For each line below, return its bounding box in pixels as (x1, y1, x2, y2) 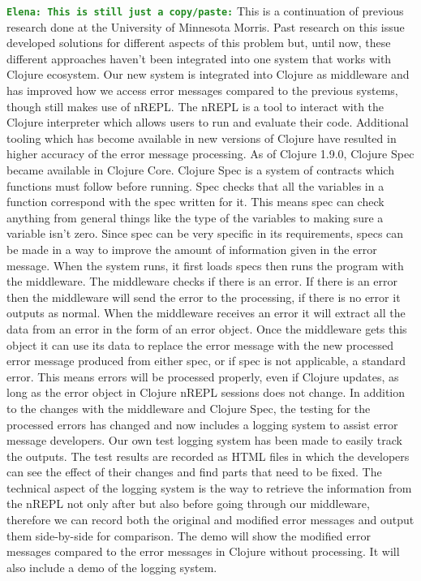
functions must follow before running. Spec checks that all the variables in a (6, 177, 384, 194)
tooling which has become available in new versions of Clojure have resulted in (6, 129, 397, 146)
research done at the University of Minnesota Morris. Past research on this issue (6, 18, 405, 35)
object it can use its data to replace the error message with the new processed (6, 336, 393, 353)
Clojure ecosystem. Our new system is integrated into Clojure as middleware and (6, 66, 410, 83)
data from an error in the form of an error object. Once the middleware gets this (6, 320, 407, 337)
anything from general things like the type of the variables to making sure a (6, 209, 384, 226)
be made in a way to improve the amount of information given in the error (6, 240, 377, 257)
